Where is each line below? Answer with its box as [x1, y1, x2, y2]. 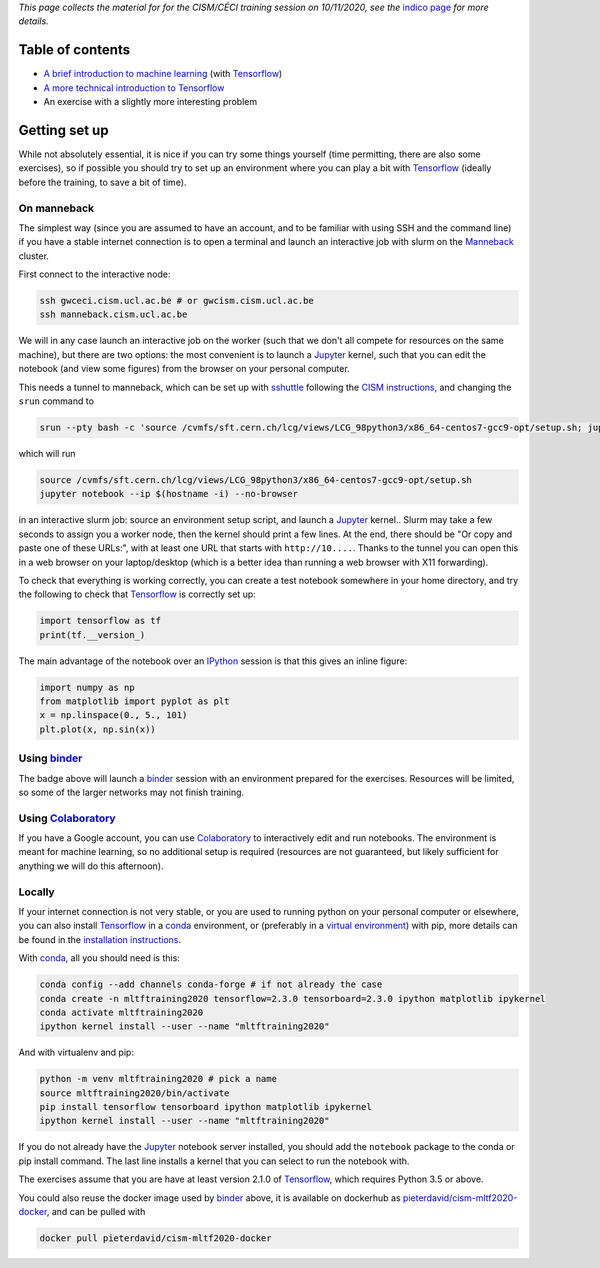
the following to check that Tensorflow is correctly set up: [18, 588, 257, 600]
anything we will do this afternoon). [18, 860, 164, 872]
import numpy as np [39, 681, 135, 693]
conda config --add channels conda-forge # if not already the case [39, 979, 383, 990]
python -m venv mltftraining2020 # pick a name [39, 1073, 277, 1085]
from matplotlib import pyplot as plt [39, 696, 230, 707]
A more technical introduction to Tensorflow [43, 81, 225, 94]
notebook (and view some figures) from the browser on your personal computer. [18, 363, 350, 375]
